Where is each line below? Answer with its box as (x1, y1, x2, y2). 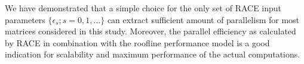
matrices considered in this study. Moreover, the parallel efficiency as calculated (5, 25, 296, 37)
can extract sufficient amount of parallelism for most (107, 13, 300, 25)
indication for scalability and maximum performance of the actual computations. (5, 48, 300, 60)
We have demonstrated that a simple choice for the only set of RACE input (5, 2, 282, 14)
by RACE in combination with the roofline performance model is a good (5, 36, 270, 49)
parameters (5, 13, 45, 25)
